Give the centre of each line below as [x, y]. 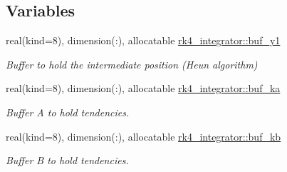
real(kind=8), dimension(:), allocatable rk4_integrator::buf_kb [143, 136]
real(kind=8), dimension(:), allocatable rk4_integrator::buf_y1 [143, 40]
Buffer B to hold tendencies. [67, 160]
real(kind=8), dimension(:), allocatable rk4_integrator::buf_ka [143, 88]
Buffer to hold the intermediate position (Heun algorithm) [132, 64]
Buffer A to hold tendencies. [68, 112]
